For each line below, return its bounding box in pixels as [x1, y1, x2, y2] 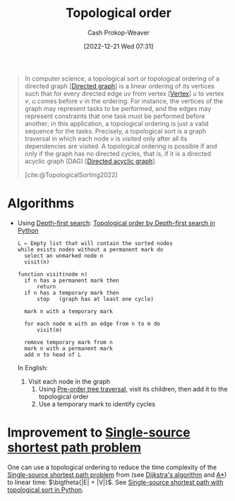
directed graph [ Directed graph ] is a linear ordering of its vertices [24, 81, 215, 90]
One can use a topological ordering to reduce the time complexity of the [7, 463, 217, 471]
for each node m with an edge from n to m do [24, 320, 160, 327]
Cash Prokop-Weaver [87, 28, 150, 37]
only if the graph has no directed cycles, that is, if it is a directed [24, 149, 212, 158]
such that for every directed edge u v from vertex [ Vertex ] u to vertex [24, 89, 224, 98]
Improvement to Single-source [7, 425, 191, 441]
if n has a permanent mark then [24, 277, 119, 284]
